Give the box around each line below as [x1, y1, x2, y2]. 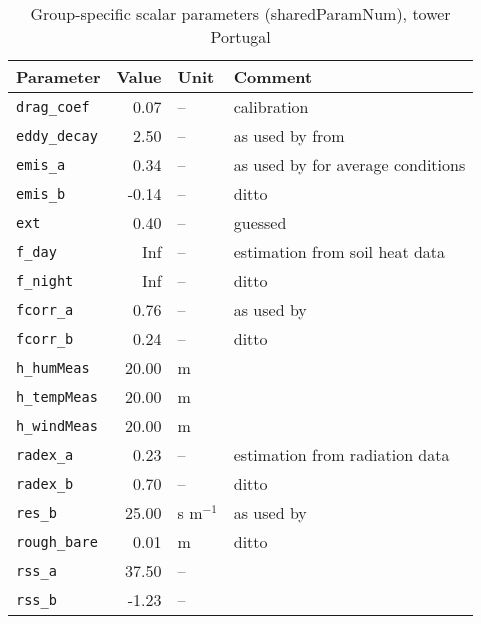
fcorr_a [16, 301, 74, 318]
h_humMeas [16, 359, 90, 376]
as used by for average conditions [233, 153, 466, 176]
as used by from [233, 124, 345, 147]
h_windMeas [16, 417, 98, 434]
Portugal [210, 25, 271, 48]
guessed [233, 211, 287, 234]
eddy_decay [16, 127, 98, 144]
